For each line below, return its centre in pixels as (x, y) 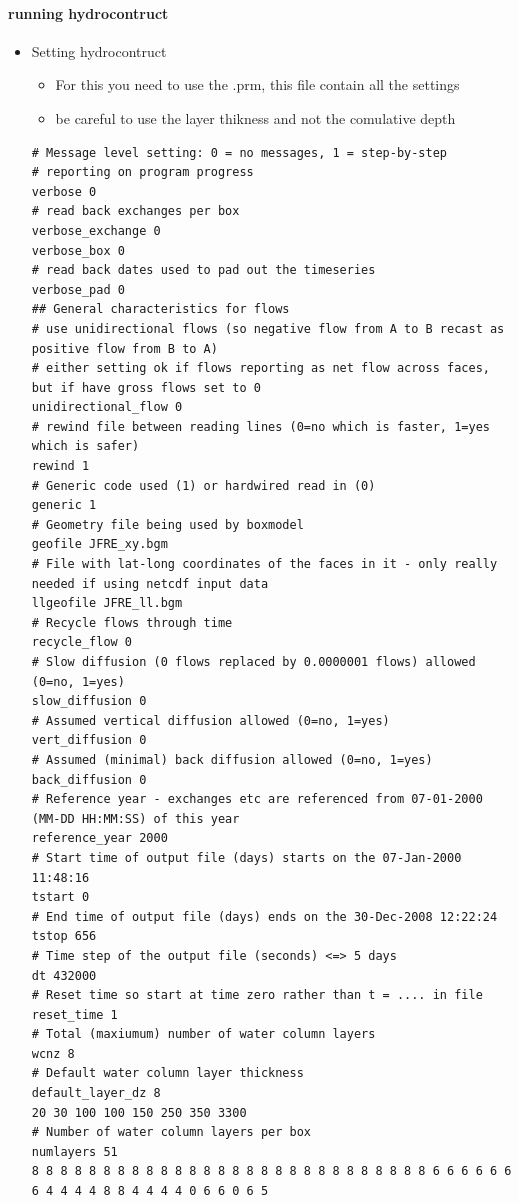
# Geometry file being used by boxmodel (167, 524)
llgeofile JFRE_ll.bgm (107, 603)
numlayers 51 (74, 1151)
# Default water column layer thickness (167, 1073)
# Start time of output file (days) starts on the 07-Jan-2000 (246, 857)
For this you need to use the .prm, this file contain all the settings (257, 84)
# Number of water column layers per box (171, 1132)
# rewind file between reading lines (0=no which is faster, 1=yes (260, 426)
